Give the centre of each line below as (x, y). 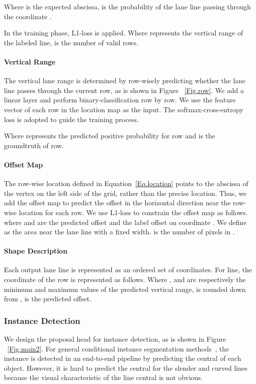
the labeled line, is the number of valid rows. (71, 42)
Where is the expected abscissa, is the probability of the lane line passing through (128, 6)
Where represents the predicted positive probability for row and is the (110, 136)
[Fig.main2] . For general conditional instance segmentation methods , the (118, 348)
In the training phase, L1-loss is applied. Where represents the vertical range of (124, 33)
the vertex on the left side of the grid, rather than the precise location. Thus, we (125, 193)
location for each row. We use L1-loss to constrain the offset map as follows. (133, 212)
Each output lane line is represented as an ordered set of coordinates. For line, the (128, 270)
